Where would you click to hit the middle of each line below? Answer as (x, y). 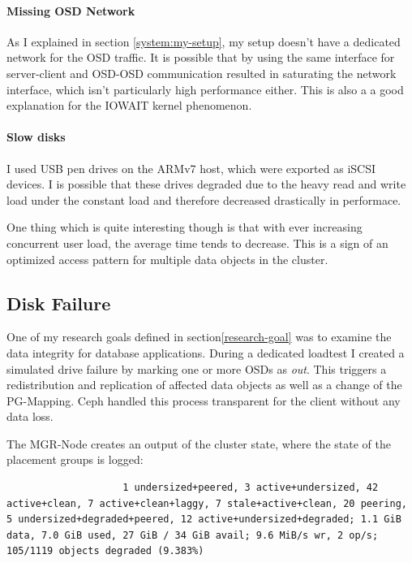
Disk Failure (59, 303)
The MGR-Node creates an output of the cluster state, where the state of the (199, 443)
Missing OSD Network (71, 10)
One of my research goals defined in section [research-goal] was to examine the (199, 337)
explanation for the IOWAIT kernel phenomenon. (129, 105)
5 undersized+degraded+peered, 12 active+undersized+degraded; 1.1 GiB (204, 520)
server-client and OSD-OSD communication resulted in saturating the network (202, 73)
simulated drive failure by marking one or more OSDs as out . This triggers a (197, 368)
